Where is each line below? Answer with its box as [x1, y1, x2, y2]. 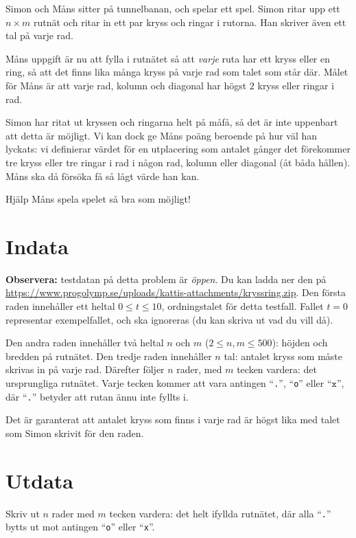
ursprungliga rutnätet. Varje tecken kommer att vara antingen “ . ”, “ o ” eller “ [5, 376, 332, 390]
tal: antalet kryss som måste [224, 348, 342, 363]
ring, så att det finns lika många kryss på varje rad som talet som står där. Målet [5, 65, 348, 79]
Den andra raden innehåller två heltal [5, 335, 164, 350]
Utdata [5, 466, 74, 494]
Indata [5, 232, 69, 260]
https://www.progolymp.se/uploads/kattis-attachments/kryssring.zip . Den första [5, 285, 346, 300]
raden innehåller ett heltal [5, 299, 115, 313]
